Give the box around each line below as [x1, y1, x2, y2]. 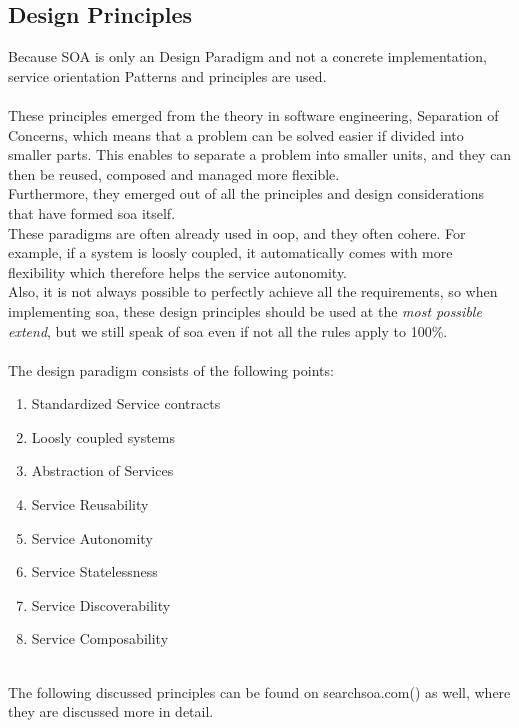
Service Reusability [31, 494, 149, 515]
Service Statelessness [31, 561, 158, 582]
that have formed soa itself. [8, 202, 176, 223]
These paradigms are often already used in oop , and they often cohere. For [8, 222, 466, 243]
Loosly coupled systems [31, 426, 176, 447]
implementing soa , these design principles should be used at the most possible [8, 300, 482, 321]
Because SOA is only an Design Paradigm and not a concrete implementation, [8, 46, 487, 67]
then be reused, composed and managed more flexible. [8, 163, 340, 184]
